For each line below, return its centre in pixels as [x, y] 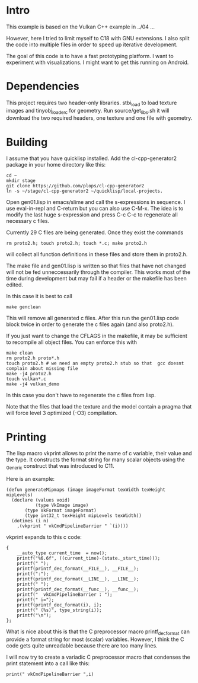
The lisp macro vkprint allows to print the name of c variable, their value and [99, 454]
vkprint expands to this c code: [44, 537]
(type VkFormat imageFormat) [60, 510]
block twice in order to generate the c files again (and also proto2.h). [90, 324]
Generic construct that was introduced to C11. [60, 467]
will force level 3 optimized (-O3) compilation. [62, 413]
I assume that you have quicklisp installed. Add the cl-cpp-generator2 [91, 158]
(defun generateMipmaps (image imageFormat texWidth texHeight [86, 490]
